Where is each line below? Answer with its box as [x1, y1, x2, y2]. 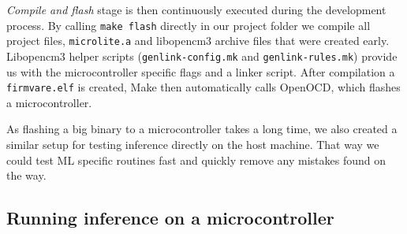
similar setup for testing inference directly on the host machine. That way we [6, 136, 379, 152]
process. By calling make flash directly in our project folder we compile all [6, 17, 371, 33]
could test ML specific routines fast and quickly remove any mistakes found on [6, 151, 386, 168]
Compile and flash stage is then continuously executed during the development [6, 2, 386, 17]
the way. [6, 167, 47, 184]
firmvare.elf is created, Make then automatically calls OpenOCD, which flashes [6, 79, 401, 95]
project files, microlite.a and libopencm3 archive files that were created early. [6, 32, 390, 49]
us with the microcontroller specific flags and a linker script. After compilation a [6, 63, 395, 80]
